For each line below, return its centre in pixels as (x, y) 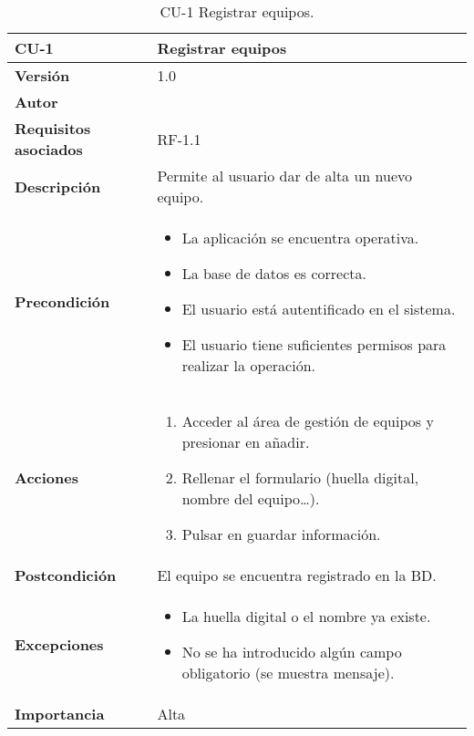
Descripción (58, 186)
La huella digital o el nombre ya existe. (306, 616)
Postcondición (66, 575)
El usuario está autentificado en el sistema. (319, 309)
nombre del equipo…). (251, 498)
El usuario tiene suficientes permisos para (314, 344)
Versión (42, 75)
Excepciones (59, 644)
